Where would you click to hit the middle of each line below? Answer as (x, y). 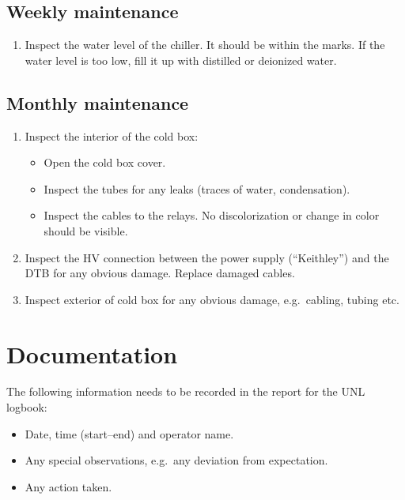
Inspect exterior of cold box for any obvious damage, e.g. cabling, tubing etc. (212, 299)
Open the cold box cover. (105, 162)
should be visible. (86, 230)
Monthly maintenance (98, 102)
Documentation (92, 353)
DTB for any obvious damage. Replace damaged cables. (160, 273)
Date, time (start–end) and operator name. (129, 433)
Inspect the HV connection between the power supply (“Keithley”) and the (207, 257)
